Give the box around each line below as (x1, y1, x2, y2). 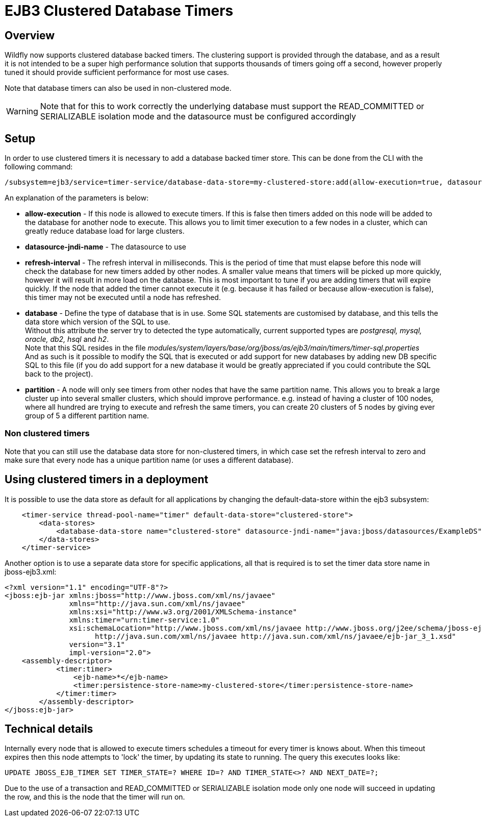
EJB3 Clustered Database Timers (5, 2, 234, 19)
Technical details (5, 723, 93, 736)
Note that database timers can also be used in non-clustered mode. (5, 84, 232, 93)
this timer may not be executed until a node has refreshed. (25, 293, 221, 302)
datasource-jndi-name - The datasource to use (25, 242, 187, 252)
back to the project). (25, 369, 93, 379)
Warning (6, 106, 38, 117)
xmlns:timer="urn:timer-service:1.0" (69, 615, 220, 624)
